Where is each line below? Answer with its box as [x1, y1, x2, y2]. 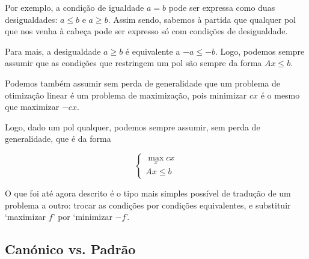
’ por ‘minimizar [52, 210, 112, 223]
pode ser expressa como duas [168, 1, 275, 13]
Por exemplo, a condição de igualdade [5, 1, 144, 13]
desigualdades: [5, 13, 58, 25]
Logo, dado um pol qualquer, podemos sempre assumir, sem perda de [5, 120, 260, 133]
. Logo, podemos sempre [215, 44, 305, 57]
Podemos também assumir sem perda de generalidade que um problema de [5, 76, 280, 89]
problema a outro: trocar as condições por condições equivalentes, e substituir [5, 198, 291, 211]
